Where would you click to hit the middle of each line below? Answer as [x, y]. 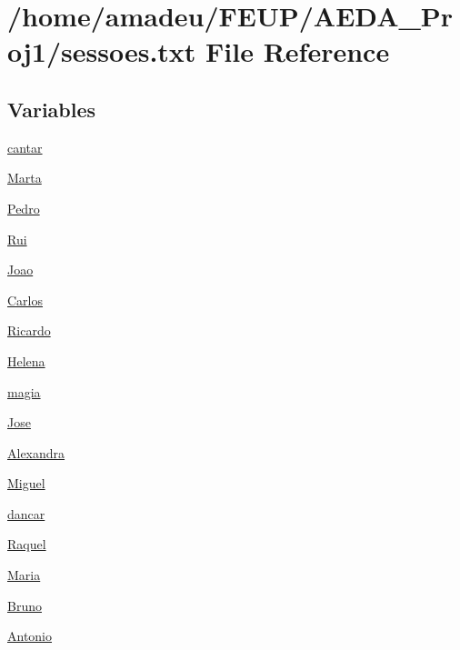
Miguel [26, 483]
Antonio [30, 636]
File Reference [298, 51]
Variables [52, 109]
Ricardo [29, 330]
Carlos [25, 300]
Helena [26, 360]
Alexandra [36, 452]
